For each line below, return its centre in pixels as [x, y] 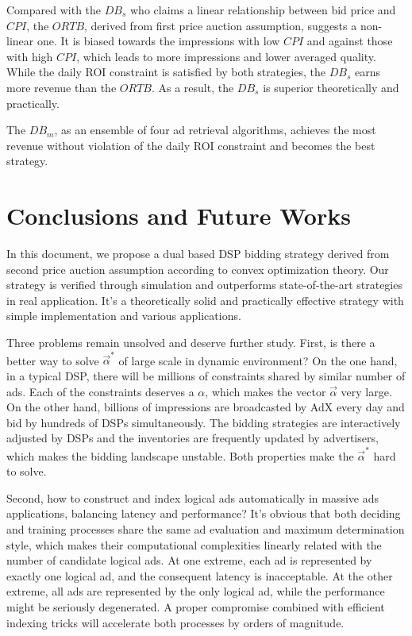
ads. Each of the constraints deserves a [100, 391]
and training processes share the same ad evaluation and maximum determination [206, 529]
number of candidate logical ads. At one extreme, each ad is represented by [189, 560]
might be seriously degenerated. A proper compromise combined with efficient [196, 606]
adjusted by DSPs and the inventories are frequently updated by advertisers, [193, 438]
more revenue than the [62, 87]
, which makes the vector [266, 391]
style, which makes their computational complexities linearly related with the [194, 544]
